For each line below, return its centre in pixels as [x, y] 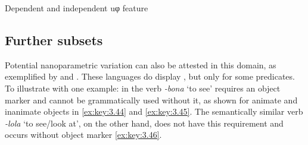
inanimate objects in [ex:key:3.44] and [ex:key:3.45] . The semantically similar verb [154, 111]
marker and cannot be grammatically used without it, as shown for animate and [151, 100]
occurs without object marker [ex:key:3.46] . [83, 135]
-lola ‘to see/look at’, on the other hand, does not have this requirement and [144, 123]
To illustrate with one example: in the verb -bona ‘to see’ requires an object [143, 88]
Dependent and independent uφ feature [77, 8]
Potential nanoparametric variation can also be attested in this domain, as [141, 64]
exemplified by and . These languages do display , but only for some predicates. [150, 76]
